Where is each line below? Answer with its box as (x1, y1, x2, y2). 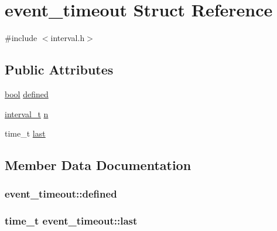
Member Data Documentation (5, 156, 191, 174)
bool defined (5, 87, 49, 100)
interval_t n (5, 107, 49, 120)
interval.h (50, 32, 85, 44)
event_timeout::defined (5, 186, 117, 201)
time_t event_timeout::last (5, 213, 138, 228)
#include (5, 32, 37, 44)
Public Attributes (5, 60, 114, 79)
